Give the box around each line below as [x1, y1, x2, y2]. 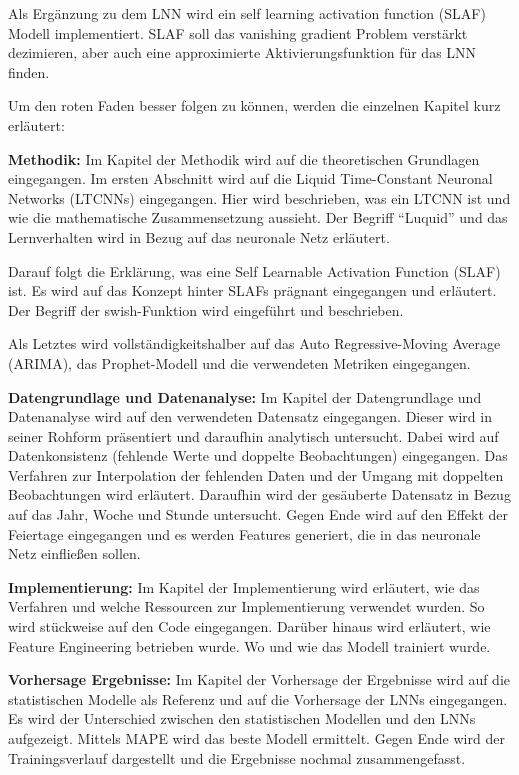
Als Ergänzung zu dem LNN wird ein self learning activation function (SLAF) [8, 3, 486, 23]
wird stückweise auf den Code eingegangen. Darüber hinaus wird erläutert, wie [8, 616, 491, 637]
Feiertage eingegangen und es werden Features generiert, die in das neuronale [8, 523, 481, 544]
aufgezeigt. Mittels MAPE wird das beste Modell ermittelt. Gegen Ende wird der [8, 728, 505, 748]
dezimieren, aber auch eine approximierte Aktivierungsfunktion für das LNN [8, 42, 477, 63]
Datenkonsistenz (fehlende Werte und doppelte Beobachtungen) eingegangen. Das [8, 445, 508, 466]
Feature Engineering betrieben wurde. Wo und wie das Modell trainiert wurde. [8, 635, 491, 656]
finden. [8, 61, 50, 82]
